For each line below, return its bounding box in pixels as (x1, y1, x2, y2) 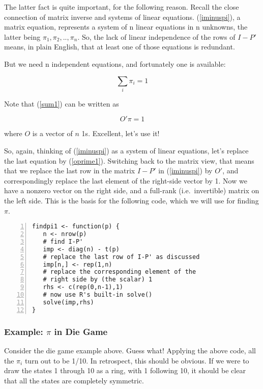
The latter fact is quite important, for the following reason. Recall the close (4, 2, 239, 12)
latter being (4, 31, 41, 42)
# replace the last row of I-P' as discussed (43, 253, 200, 261)
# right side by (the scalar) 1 (43, 276, 153, 283)
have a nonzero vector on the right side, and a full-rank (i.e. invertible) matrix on (4, 185, 259, 196)
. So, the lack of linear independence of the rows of (77, 31, 236, 42)
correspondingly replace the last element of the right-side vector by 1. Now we (4, 175, 247, 186)
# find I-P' (43, 238, 83, 245)
